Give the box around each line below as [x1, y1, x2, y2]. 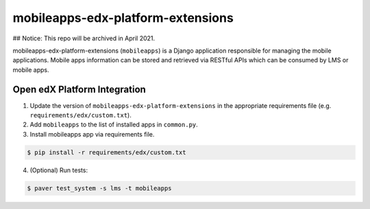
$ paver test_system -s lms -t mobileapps [27, 184, 172, 192]
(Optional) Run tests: [29, 166, 88, 174]
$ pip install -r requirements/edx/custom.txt [27, 148, 186, 156]
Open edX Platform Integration [12, 83, 147, 95]
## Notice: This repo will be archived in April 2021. [12, 34, 156, 42]
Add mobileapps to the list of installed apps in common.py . [29, 120, 198, 129]
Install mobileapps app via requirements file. [29, 130, 155, 138]
